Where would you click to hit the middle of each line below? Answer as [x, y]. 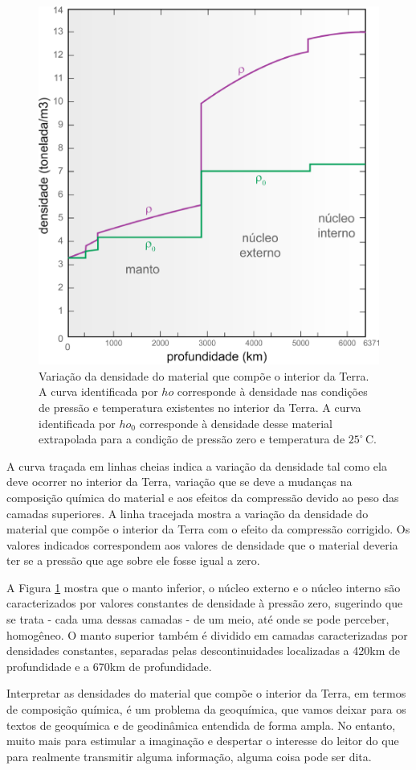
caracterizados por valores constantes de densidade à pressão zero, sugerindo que [205, 603]
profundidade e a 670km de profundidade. [109, 666]
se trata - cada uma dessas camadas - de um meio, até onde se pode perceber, [198, 619]
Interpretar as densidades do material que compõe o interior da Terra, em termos [206, 693]
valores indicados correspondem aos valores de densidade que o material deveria [202, 544]
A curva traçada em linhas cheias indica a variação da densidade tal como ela [197, 465]
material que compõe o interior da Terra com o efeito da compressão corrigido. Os [208, 529]
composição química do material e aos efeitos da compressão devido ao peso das [203, 497]
